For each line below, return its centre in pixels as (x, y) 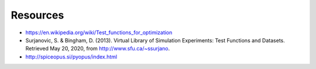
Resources (37, 15)
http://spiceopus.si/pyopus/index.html (71, 57)
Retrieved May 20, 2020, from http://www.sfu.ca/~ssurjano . (97, 49)
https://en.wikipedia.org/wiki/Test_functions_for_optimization (99, 32)
